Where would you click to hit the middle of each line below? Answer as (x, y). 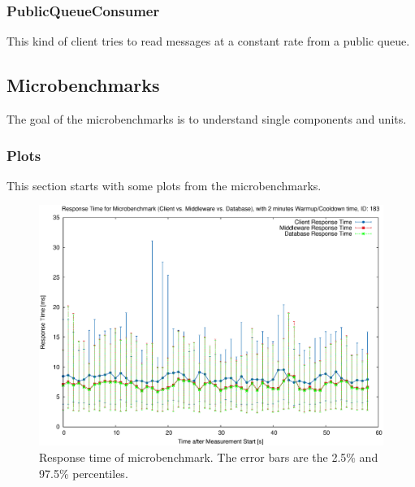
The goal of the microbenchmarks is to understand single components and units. (207, 119)
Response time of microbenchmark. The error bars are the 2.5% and (209, 457)
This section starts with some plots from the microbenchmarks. (164, 185)
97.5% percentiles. (84, 473)
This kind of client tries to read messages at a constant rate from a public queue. (208, 41)
